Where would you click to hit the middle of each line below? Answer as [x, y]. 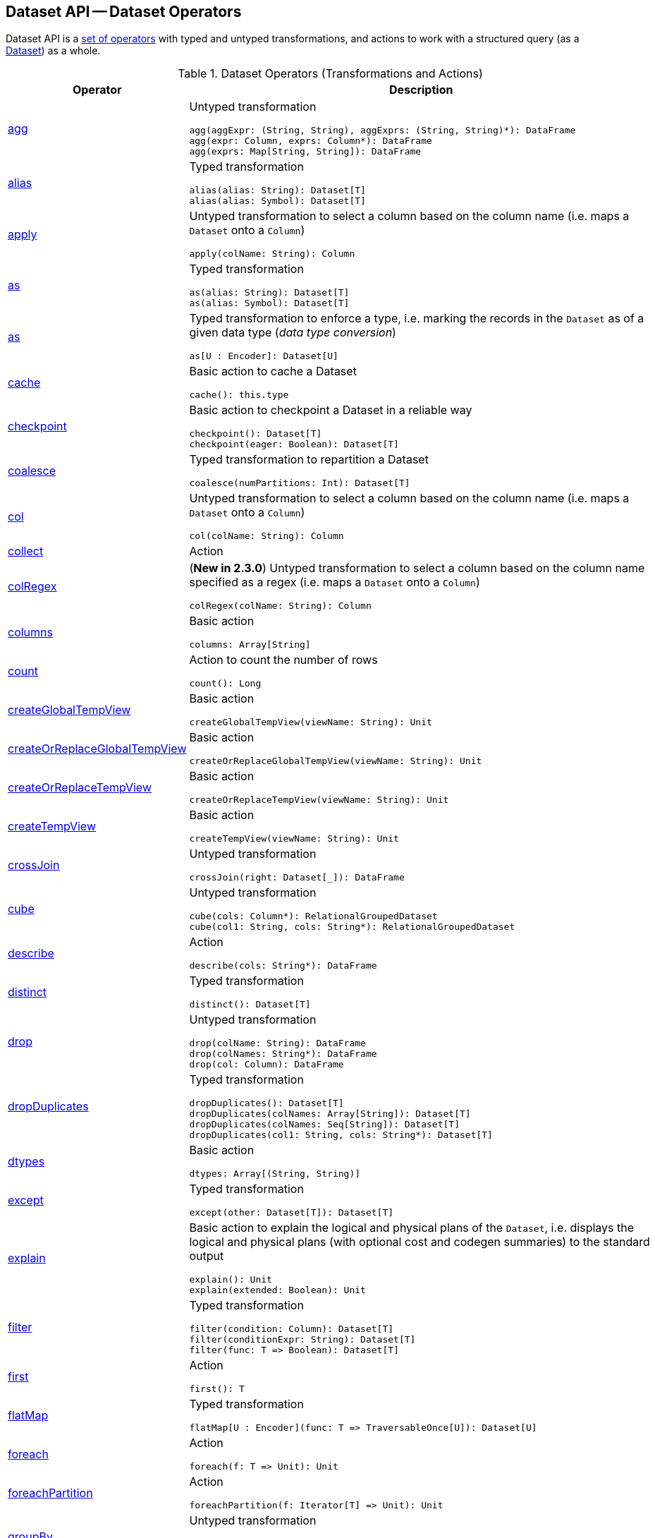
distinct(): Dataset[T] [250, 1005]
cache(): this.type [239, 395]
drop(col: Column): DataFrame [267, 1065]
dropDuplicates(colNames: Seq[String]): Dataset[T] [324, 1125]
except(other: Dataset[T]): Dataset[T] [292, 1213]
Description [421, 90]
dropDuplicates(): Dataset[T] [267, 1103]
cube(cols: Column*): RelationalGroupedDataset [313, 916]
